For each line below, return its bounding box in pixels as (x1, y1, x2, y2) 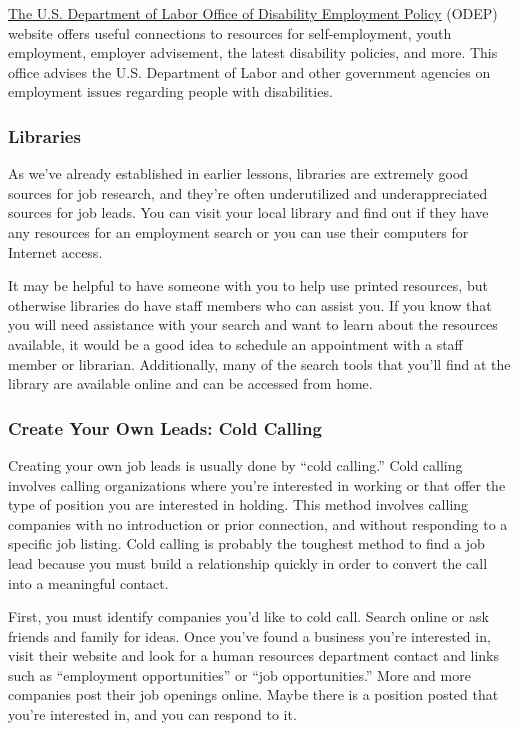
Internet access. (8, 241, 103, 262)
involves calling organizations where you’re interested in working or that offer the (8, 474, 506, 495)
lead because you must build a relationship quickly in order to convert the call (8, 552, 488, 573)
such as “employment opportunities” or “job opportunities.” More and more (8, 664, 471, 685)
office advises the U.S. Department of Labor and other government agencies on (8, 61, 491, 82)
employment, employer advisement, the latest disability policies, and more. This (8, 42, 498, 63)
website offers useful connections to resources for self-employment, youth (8, 22, 452, 43)
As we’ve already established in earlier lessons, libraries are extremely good (8, 163, 469, 184)
